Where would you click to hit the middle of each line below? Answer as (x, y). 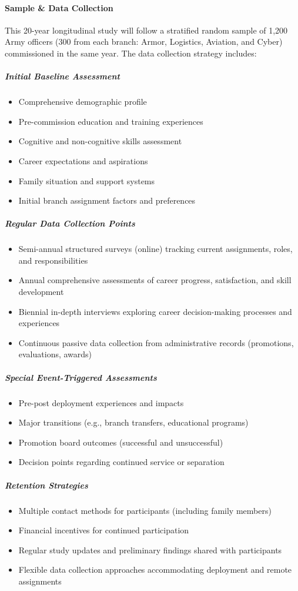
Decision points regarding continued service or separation (121, 462)
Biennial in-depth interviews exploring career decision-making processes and (155, 311)
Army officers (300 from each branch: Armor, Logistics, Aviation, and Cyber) (144, 41)
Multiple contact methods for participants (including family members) (145, 510)
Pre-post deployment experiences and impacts (101, 402)
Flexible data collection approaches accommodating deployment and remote (155, 570)
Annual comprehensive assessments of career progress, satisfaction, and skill (155, 280)
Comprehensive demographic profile (83, 102)
